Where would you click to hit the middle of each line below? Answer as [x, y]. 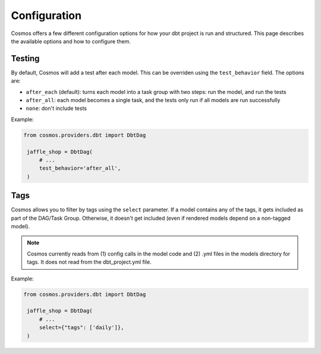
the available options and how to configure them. [71, 41]
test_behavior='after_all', [80, 168]
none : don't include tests [56, 108]
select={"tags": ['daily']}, [81, 328]
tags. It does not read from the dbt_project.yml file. [89, 262]
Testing [25, 59]
